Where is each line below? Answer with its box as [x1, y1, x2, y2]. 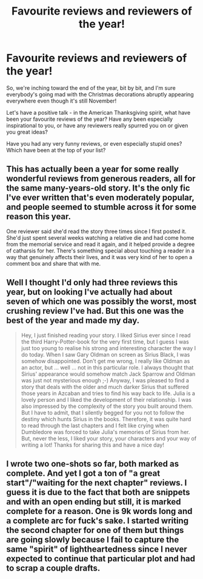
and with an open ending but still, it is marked [6, 496, 181, 507]
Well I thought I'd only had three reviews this [6, 277, 178, 288]
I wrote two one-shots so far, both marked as [6, 458, 179, 469]
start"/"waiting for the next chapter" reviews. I [6, 478, 187, 488]
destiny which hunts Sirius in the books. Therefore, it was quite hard [21, 415, 191, 422]
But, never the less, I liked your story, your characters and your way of [21, 435, 197, 442]
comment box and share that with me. [6, 260, 101, 267]
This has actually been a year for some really [6, 164, 179, 174]
